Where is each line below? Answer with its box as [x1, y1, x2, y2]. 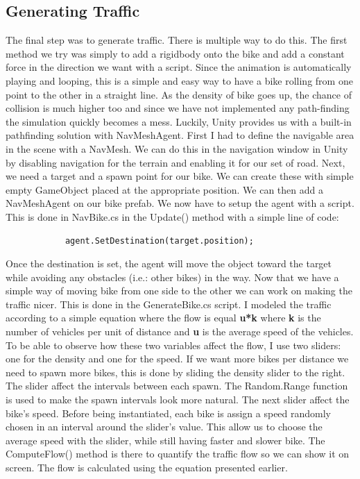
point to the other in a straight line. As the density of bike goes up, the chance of [6, 87, 352, 101]
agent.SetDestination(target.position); [65, 235, 254, 246]
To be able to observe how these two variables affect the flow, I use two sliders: [6, 337, 341, 352]
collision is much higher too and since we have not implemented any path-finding [6, 101, 350, 115]
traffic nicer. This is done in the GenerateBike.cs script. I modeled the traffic [6, 296, 332, 311]
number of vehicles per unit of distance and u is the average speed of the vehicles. [6, 324, 354, 339]
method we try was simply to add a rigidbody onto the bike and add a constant [6, 46, 345, 60]
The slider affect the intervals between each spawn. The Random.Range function [6, 378, 348, 393]
